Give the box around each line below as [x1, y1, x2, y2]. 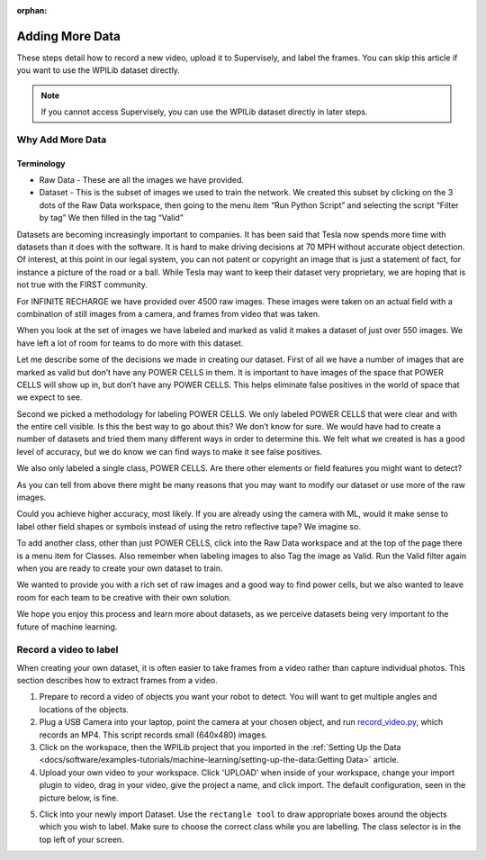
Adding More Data [16, 28, 121, 44]
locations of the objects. [39, 703, 130, 715]
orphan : [16, 5, 48, 15]
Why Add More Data [16, 133, 107, 146]
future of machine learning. [16, 621, 118, 632]
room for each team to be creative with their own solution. [16, 592, 232, 602]
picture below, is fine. [39, 792, 119, 803]
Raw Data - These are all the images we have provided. [39, 175, 245, 186]
